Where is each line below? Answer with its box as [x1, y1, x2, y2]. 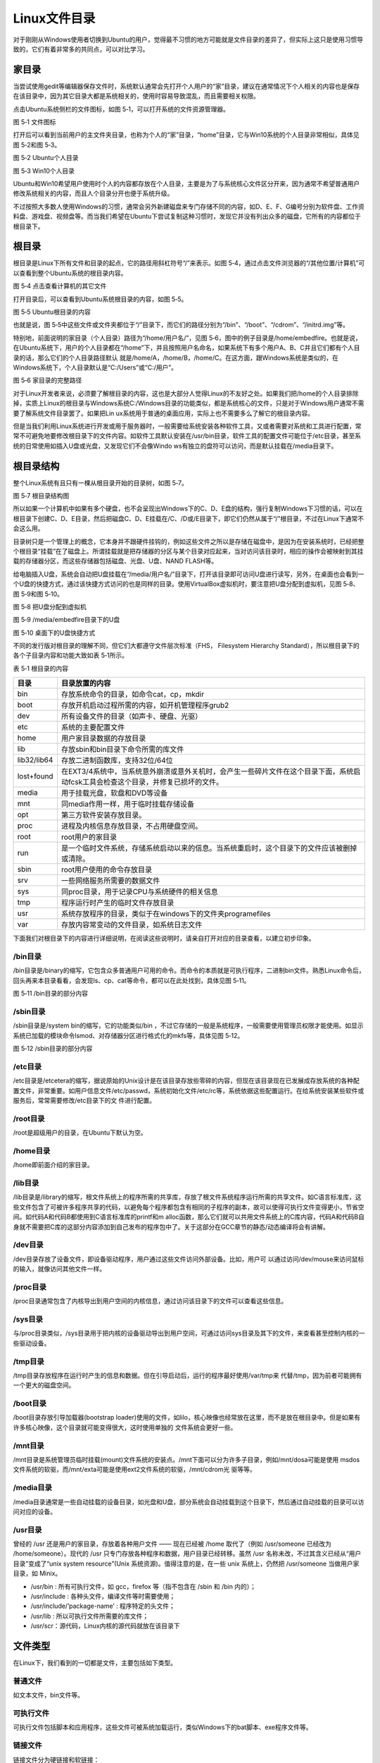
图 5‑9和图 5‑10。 [13, 590, 63, 598]
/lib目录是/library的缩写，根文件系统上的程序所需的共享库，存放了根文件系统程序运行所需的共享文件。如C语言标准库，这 [13, 1192, 362, 1202]
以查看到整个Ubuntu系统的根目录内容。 [13, 269, 127, 277]
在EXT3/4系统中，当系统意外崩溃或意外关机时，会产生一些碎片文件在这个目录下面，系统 [61, 767, 354, 776]
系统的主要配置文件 [61, 723, 125, 733]
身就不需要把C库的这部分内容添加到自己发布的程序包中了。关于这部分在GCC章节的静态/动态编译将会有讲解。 [13, 1222, 330, 1231]
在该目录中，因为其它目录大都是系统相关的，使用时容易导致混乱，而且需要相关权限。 [13, 92, 260, 100]
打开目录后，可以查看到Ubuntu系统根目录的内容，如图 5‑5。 [13, 295, 188, 303]
